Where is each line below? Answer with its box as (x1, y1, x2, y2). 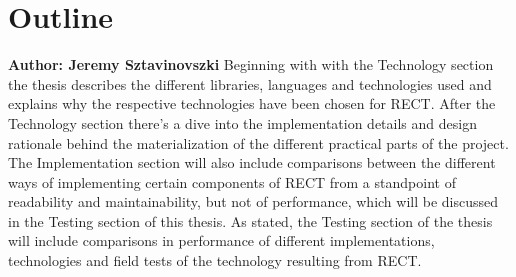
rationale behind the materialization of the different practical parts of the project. (8, 132, 509, 153)
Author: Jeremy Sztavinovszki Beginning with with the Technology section (8, 54, 494, 75)
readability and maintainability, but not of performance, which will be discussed (8, 191, 499, 212)
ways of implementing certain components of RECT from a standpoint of (8, 171, 456, 192)
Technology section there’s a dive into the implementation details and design (8, 112, 477, 133)
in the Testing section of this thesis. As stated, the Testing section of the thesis (8, 210, 493, 231)
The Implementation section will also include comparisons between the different (8, 152, 496, 173)
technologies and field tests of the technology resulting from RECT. (8, 250, 422, 271)
